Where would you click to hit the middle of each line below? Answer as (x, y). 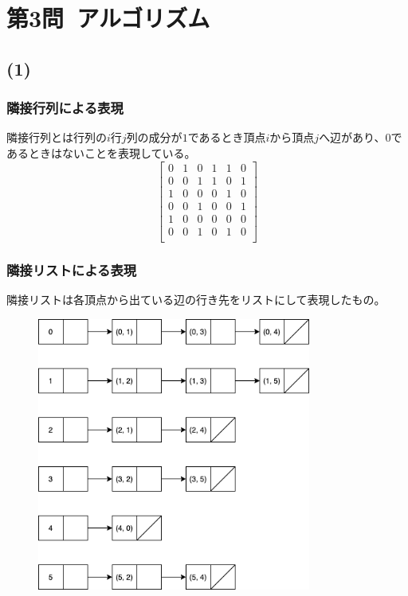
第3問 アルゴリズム (108, 18)
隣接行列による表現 (65, 108)
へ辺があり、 (352, 137)
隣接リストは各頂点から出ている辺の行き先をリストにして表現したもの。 (196, 299)
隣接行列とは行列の (57, 137)
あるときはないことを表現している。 (101, 152)
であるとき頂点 (227, 137)
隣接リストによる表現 (72, 269)
